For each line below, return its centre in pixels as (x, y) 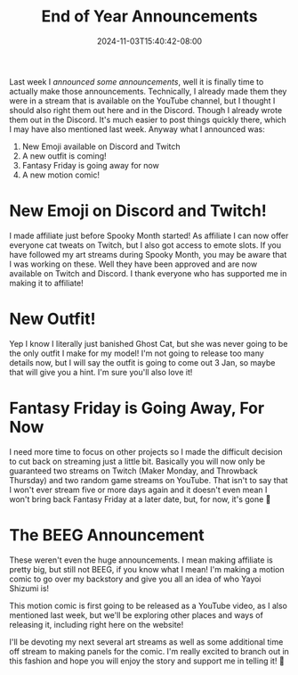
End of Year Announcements (149, 16)
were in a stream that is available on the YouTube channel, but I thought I (142, 101)
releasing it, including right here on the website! (97, 624)
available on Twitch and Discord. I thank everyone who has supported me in (148, 273)
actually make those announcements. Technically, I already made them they (148, 91)
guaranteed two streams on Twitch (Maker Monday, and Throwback (133, 471)
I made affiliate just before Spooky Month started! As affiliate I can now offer (149, 235)
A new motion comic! (61, 175)
